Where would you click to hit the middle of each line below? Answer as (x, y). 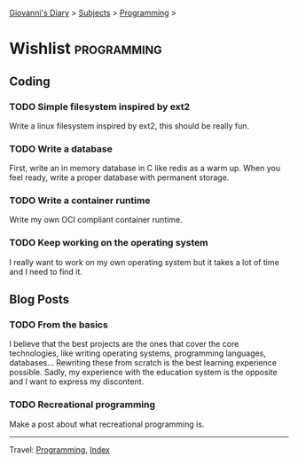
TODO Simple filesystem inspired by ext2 (100, 106)
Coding (30, 81)
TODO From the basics (59, 325)
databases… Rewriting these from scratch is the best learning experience (143, 363)
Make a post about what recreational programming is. (107, 424)
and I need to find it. (46, 271)
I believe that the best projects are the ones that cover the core (124, 344)
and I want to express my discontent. (77, 381)
